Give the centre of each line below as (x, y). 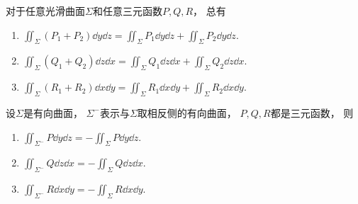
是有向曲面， (53, 112)
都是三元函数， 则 (312, 112)
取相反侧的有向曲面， (187, 112)
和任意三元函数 (127, 11)
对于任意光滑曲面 (45, 11)
